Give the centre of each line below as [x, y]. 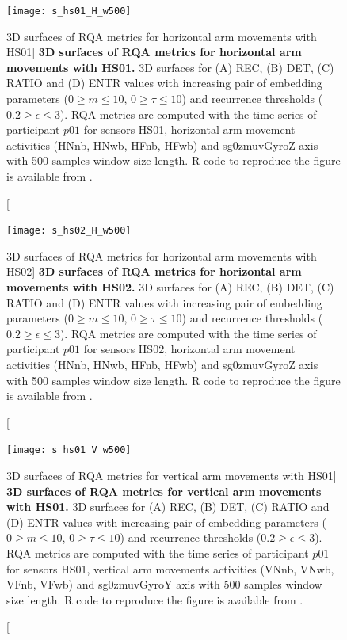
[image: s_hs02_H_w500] [69, 231]
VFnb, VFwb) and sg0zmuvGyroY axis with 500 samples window [164, 584]
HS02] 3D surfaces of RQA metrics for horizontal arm [154, 271]
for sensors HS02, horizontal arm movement [189, 349]
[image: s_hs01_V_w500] [69, 450]
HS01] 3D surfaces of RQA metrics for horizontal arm [154, 52]
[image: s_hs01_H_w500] [69, 11]
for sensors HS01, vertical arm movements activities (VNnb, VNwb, [170, 568]
